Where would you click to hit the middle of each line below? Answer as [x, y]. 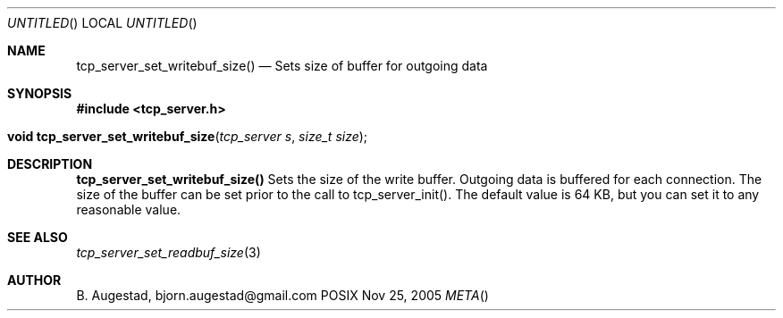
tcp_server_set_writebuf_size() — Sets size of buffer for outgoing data [282, 66]
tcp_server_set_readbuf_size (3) [168, 252]
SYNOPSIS [40, 93]
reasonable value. [129, 209]
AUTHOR [34, 280]
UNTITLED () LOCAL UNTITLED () [102, 23]
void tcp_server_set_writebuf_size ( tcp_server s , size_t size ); [188, 136]
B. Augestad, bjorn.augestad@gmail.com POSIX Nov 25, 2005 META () [282, 295]
